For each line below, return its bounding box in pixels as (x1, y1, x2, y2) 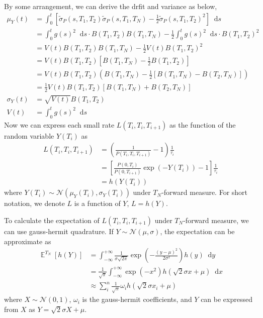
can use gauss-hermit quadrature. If (4, 226, 114, 236)
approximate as (4, 236, 51, 246)
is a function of (74, 198, 121, 208)
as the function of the (169, 119, 236, 130)
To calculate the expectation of (4, 215, 100, 225)
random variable (4, 130, 54, 141)
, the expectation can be (160, 226, 235, 236)
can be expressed (201, 294, 252, 304)
